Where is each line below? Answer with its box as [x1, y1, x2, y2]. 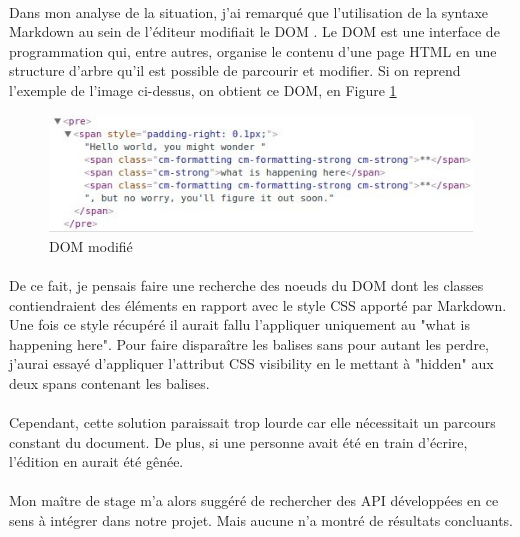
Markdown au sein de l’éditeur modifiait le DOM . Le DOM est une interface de [9, 21, 500, 42]
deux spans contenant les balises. [9, 372, 210, 393]
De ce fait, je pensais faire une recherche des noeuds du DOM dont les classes [9, 274, 484, 295]
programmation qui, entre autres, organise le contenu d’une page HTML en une [9, 40, 497, 61]
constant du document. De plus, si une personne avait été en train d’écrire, [9, 431, 468, 452]
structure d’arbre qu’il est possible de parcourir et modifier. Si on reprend [9, 60, 461, 81]
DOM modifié [49, 235, 133, 256]
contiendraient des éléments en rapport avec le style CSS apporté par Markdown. [9, 294, 507, 315]
